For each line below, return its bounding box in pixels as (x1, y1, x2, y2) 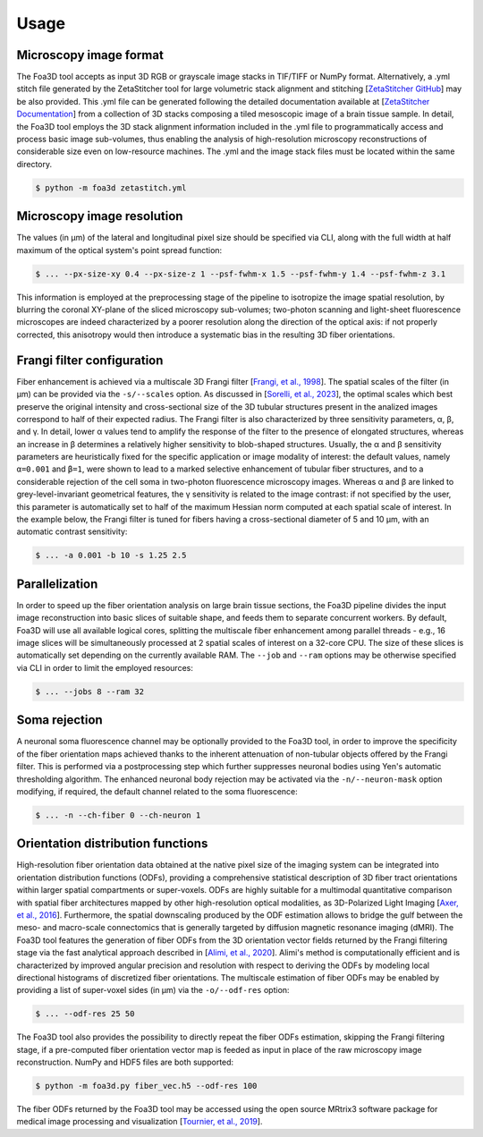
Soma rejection (16, 712, 103, 728)
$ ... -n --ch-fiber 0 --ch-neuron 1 (35, 810, 201, 820)
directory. (16, 158, 53, 169)
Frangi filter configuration (16, 352, 164, 368)
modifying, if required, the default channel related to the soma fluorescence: (16, 785, 299, 796)
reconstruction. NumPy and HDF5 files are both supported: (16, 1056, 234, 1068)
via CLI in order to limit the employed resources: (16, 662, 194, 673)
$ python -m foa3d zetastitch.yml (35, 182, 187, 192)
